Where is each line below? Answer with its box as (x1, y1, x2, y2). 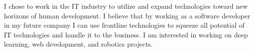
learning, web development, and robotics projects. (4, 39, 153, 49)
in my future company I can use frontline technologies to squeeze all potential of (4, 20, 245, 30)
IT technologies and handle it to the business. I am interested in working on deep (4, 29, 248, 39)
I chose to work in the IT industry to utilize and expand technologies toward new (4, 1, 248, 11)
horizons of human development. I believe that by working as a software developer (4, 10, 251, 20)
